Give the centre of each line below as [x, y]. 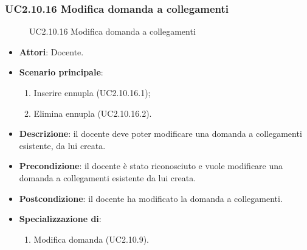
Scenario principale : [61, 72]
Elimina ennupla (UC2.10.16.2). [93, 113]
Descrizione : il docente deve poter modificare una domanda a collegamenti [160, 134]
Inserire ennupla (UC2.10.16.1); [92, 92]
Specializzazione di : [60, 219]
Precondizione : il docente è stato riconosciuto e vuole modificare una [151, 166]
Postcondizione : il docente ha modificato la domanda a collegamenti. [151, 198]
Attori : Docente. [51, 51]
